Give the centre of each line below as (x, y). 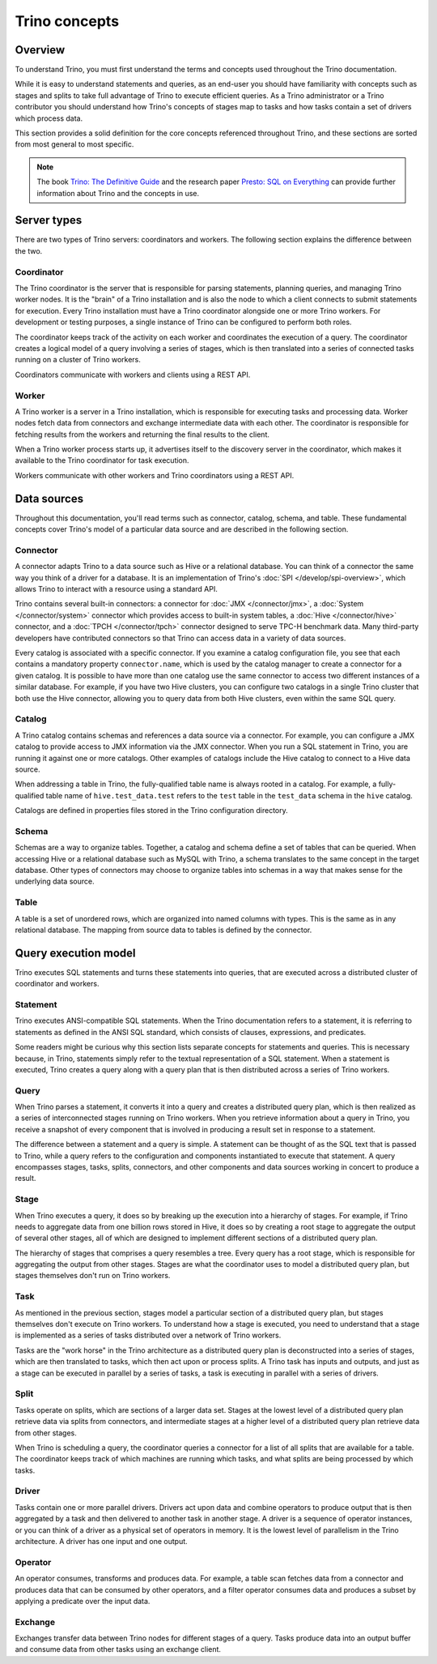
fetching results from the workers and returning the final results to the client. (142, 434)
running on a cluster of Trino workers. (78, 360)
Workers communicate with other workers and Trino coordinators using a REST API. (155, 475)
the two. (29, 250)
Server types (49, 220)
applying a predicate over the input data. (83, 1601)
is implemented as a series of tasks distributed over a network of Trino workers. (148, 1335)
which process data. (49, 118)
